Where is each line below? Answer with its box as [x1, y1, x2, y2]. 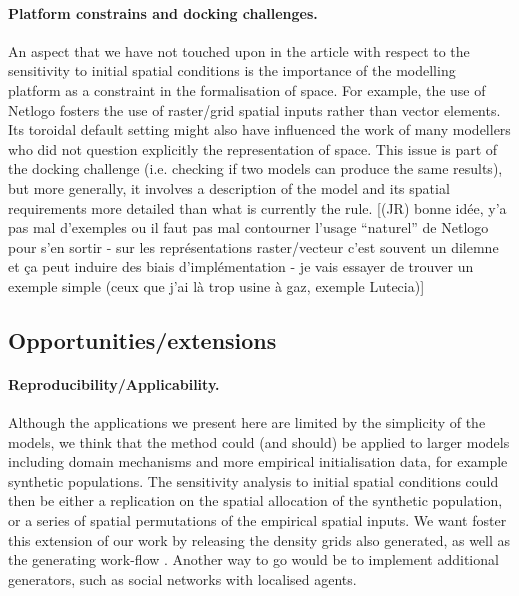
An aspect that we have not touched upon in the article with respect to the [8, 40, 470, 61]
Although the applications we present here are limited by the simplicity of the [8, 412, 486, 433]
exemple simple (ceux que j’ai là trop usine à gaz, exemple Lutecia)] [8, 275, 425, 296]
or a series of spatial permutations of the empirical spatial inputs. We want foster [8, 510, 507, 531]
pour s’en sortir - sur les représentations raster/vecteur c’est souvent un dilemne [8, 236, 499, 257]
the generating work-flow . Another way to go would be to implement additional [8, 549, 499, 570]
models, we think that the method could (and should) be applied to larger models [8, 431, 510, 452]
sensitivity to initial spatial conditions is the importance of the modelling [8, 60, 456, 81]
